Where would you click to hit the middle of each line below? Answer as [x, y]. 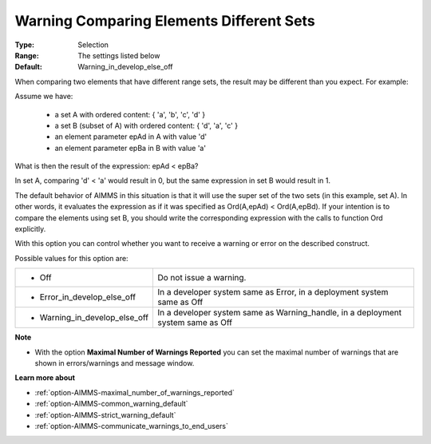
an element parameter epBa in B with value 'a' [130, 148]
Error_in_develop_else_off [87, 297]
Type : [25, 45]
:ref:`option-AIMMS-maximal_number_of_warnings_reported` [135, 392]
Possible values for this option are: [71, 258]
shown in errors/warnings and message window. [115, 363]
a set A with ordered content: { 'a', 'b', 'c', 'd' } [130, 114]
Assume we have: [44, 97]
